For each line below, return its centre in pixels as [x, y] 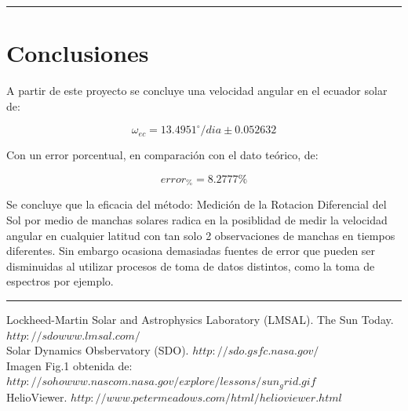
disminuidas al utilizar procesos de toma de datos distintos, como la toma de [191, 266]
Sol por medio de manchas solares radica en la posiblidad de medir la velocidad [197, 219]
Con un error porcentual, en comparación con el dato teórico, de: [162, 155]
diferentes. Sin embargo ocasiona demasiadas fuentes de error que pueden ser [191, 251]
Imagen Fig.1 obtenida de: [69, 365]
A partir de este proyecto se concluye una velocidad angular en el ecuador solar [197, 91]
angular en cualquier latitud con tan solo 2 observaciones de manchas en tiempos [201, 235]
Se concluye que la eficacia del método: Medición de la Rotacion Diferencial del [197, 204]
